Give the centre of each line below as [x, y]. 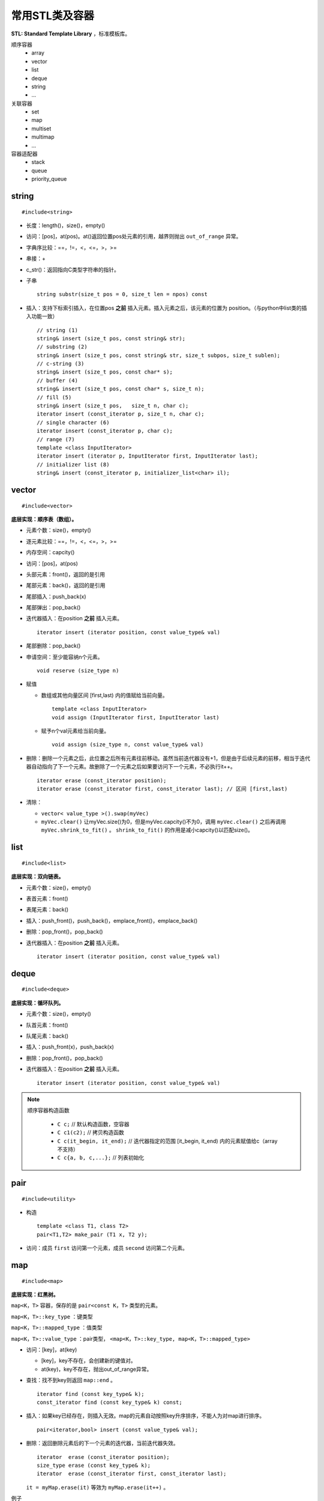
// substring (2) [62, 347]
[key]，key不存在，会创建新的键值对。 [88, 1361]
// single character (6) [73, 422]
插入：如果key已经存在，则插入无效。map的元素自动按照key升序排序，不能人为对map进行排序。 [145, 1416]
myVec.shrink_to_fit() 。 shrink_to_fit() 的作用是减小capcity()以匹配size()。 [147, 830]
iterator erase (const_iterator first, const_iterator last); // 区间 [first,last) [162, 789]
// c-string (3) [61, 364]
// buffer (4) [57, 380]
